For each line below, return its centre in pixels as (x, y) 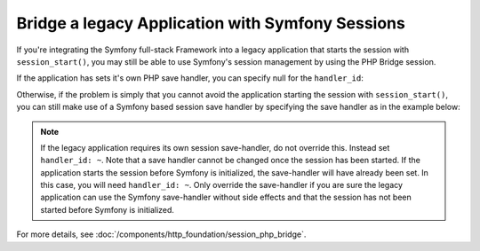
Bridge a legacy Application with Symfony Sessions (211, 23)
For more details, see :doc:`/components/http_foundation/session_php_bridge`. (161, 234)
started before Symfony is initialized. (108, 209)
